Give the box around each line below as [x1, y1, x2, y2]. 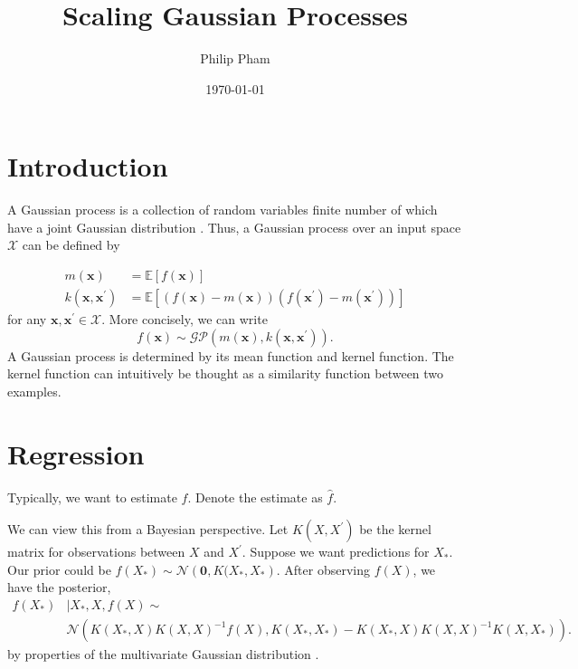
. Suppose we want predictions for [242, 542, 430, 561]
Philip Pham [200, 49, 270, 68]
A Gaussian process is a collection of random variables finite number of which [7, 200, 438, 219]
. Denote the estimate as [187, 487, 323, 506]
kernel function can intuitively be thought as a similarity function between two [7, 364, 444, 383]
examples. [7, 381, 62, 400]
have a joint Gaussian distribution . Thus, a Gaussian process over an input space [7, 217, 461, 236]
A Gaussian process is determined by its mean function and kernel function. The [7, 346, 454, 365]
